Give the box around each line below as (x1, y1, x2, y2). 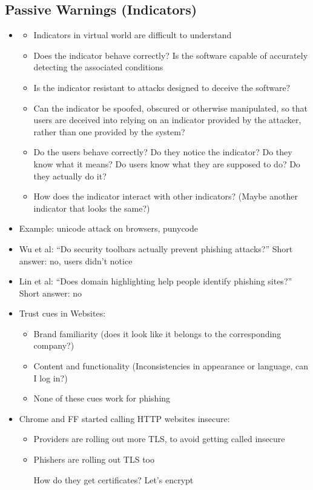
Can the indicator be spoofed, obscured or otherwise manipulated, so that (33, 101, 308, 114)
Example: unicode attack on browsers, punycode (19, 222, 199, 235)
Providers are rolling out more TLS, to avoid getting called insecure (33, 432, 285, 445)
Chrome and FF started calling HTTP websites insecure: (19, 412, 230, 425)
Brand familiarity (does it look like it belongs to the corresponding (33, 327, 282, 340)
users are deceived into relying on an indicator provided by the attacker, (33, 113, 301, 126)
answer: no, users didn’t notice (19, 254, 133, 267)
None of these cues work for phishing (33, 392, 171, 404)
